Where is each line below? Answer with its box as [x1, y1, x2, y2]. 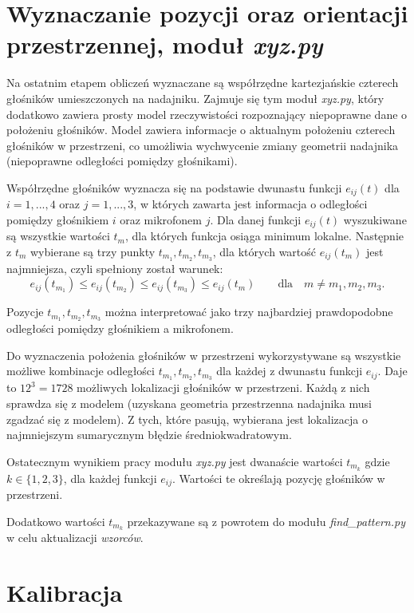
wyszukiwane [343, 211, 407, 227]
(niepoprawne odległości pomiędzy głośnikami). [6, 152, 238, 169]
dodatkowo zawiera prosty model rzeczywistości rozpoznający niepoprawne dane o [6, 105, 408, 122]
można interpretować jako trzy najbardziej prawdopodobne [104, 303, 393, 320]
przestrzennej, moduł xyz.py [6, 28, 323, 61]
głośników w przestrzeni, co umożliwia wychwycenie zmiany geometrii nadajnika [6, 136, 399, 153]
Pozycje [6, 303, 44, 320]
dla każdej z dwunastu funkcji [216, 362, 363, 379]
